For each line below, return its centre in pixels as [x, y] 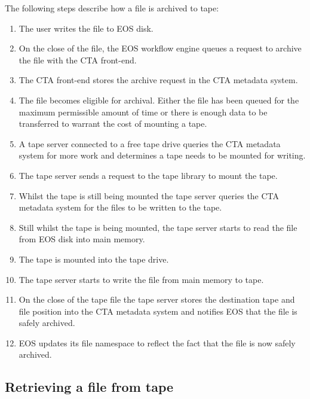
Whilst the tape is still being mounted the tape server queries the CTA [149, 195]
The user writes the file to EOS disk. [86, 28]
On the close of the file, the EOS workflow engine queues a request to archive [160, 48]
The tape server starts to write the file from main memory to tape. [141, 279]
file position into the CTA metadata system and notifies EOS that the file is [158, 311]
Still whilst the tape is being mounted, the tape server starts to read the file [158, 227]
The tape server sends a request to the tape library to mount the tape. [148, 175]
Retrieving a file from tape [89, 387]
